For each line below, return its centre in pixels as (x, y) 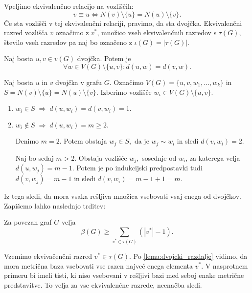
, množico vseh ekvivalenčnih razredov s (157, 32)
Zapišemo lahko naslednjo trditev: (55, 205)
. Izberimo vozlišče (124, 92)
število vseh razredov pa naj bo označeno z (68, 42)
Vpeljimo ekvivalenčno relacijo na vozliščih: (69, 6)
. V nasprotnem (225, 265)
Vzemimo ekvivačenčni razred (48, 256)
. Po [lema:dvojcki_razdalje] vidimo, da (188, 256)
